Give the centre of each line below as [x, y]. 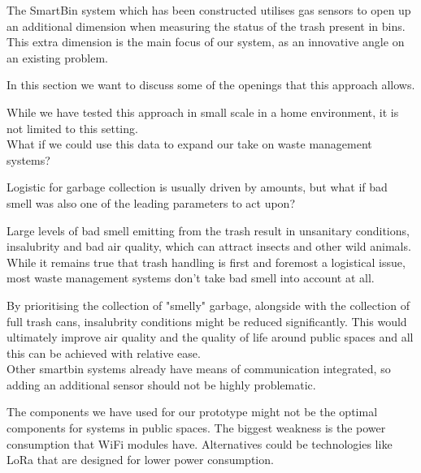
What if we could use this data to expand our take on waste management [189, 144]
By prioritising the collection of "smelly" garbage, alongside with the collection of [208, 305]
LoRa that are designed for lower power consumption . [140, 460]
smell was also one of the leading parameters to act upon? [151, 202]
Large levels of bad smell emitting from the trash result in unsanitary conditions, [208, 230]
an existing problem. [57, 57]
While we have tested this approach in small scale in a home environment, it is [203, 112]
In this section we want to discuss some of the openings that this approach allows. [211, 85]
